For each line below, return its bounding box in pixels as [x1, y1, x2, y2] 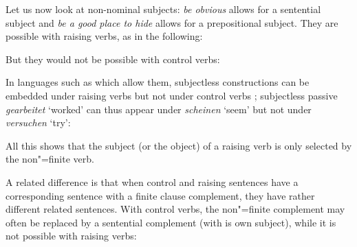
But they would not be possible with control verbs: [6, 51, 220, 66]
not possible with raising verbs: [6, 228, 137, 243]
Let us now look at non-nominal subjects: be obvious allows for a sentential [6, 2, 321, 16]
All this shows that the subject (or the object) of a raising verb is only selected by [6, 138, 352, 152]
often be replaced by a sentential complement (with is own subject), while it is [6, 215, 336, 229]
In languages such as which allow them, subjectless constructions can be [6, 75, 310, 89]
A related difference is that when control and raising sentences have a [6, 174, 299, 189]
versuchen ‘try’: [6, 115, 71, 130]
